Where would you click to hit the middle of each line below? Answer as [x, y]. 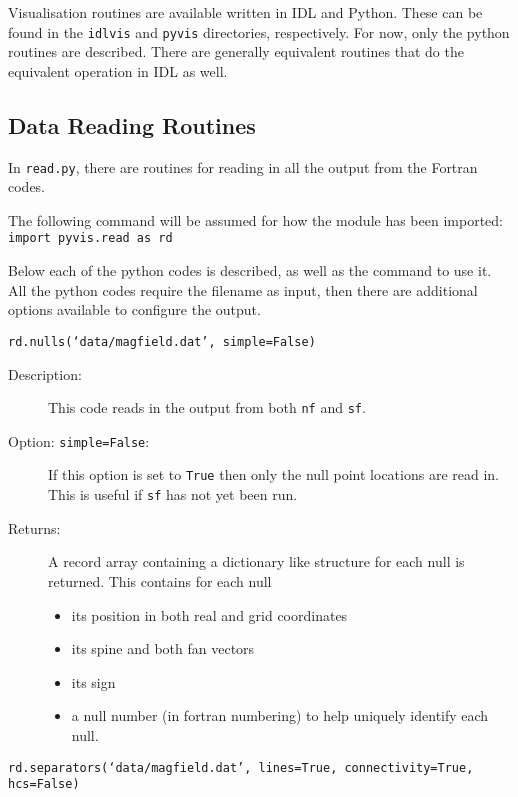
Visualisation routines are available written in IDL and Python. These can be [245, 12]
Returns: [34, 527]
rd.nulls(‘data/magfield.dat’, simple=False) [162, 341]
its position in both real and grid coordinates [209, 614]
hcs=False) [44, 784]
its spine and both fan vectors [163, 648]
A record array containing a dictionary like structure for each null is [256, 561]
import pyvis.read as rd [90, 238]
